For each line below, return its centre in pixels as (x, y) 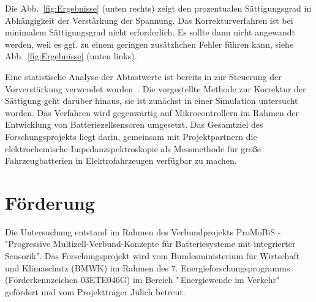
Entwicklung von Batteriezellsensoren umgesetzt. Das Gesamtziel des (134, 124)
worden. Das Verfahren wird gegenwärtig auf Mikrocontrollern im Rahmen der (152, 112)
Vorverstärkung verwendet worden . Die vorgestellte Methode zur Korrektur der (156, 88)
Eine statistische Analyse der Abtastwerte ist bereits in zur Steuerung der (143, 76)
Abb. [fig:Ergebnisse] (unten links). (71, 56)
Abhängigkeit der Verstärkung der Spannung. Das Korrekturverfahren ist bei (149, 20)
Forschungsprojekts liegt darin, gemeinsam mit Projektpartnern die (131, 136)
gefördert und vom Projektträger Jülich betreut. (95, 291)
